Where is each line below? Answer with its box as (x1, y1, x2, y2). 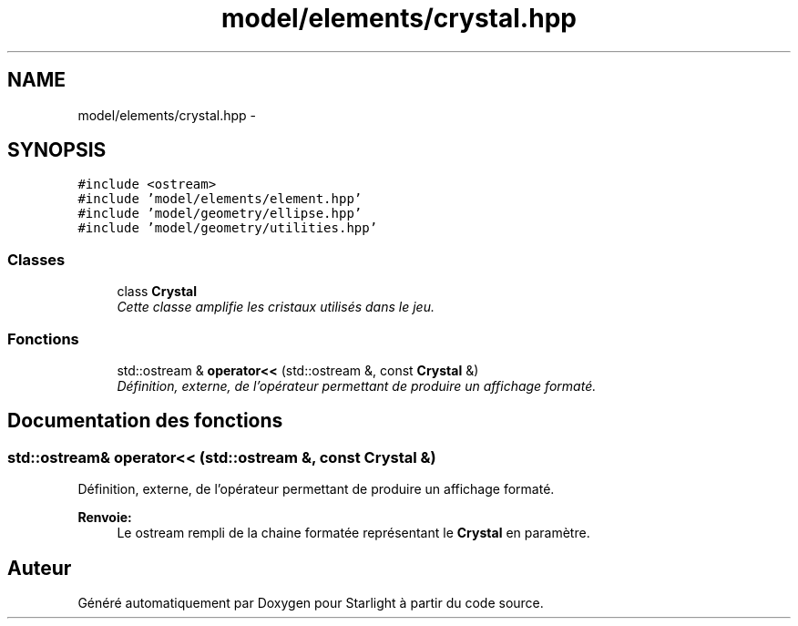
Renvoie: (77, 509, 132, 526)
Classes (7, 250, 66, 269)
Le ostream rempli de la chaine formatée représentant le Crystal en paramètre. (117, 525, 590, 541)
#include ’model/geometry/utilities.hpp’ (77, 221, 378, 236)
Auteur (7, 556, 72, 580)
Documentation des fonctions (7, 409, 283, 433)
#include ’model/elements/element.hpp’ (77, 191, 363, 207)
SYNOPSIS (7, 139, 107, 162)
